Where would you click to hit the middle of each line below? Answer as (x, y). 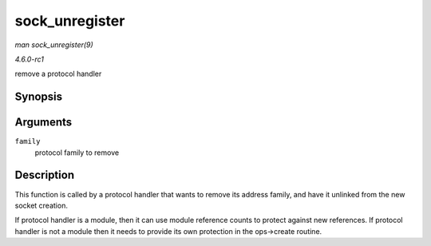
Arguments (43, 123)
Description (45, 175)
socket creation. (41, 205)
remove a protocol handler (58, 74)
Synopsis (39, 97)
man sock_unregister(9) (54, 45)
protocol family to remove (77, 153)
